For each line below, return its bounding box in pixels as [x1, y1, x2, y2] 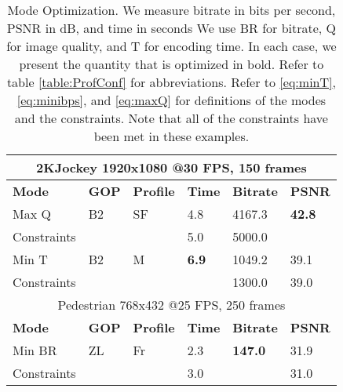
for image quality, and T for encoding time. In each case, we [6, 37, 337, 55]
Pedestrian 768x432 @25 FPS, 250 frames [57, 296, 286, 314]
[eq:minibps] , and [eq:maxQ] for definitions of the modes [16, 91, 327, 109]
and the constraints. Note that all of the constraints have [14, 109, 328, 127]
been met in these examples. [93, 127, 250, 145]
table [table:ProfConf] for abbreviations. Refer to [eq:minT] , [6, 73, 336, 91]
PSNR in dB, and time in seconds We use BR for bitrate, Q [6, 19, 337, 37]
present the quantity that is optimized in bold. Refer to [19, 55, 324, 73]
